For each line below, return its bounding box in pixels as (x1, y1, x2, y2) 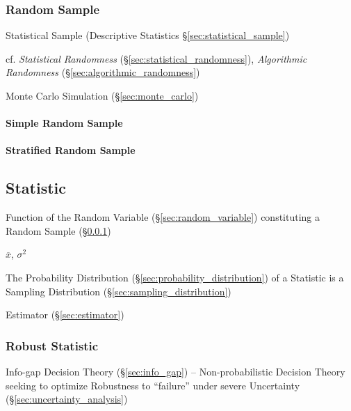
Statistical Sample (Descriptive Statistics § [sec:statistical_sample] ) (6, 28, 290, 42)
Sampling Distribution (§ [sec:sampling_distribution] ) (6, 284, 231, 298)
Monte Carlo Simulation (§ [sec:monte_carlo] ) (6, 88, 199, 102)
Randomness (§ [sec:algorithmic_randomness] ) (6, 65, 200, 79)
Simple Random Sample (6, 116, 123, 130)
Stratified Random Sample (6, 143, 136, 157)
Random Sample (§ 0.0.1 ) (6, 223, 111, 238)
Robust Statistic (6, 336, 99, 354)
